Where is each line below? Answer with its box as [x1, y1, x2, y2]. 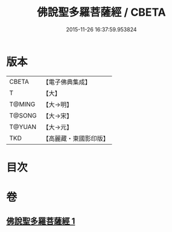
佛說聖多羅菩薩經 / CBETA [37, 5, 166, 19]
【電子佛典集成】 [42, 78, 92, 86]
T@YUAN [9, 122, 37, 131]
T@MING [9, 100, 36, 108]
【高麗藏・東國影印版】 [42, 134, 110, 142]
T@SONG [9, 111, 37, 119]
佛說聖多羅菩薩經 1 [6, 216, 75, 227]
